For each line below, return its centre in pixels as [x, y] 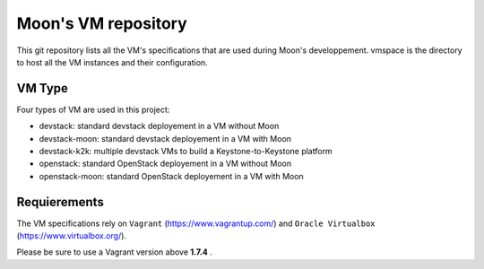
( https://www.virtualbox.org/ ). [72, 236]
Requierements [60, 202]
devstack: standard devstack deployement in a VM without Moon [159, 126]
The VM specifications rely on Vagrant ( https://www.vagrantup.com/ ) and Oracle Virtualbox [196, 223]
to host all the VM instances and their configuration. [112, 62]
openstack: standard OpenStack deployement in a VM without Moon [165, 164]
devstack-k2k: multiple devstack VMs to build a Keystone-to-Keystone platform [186, 152]
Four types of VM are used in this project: [93, 109]
